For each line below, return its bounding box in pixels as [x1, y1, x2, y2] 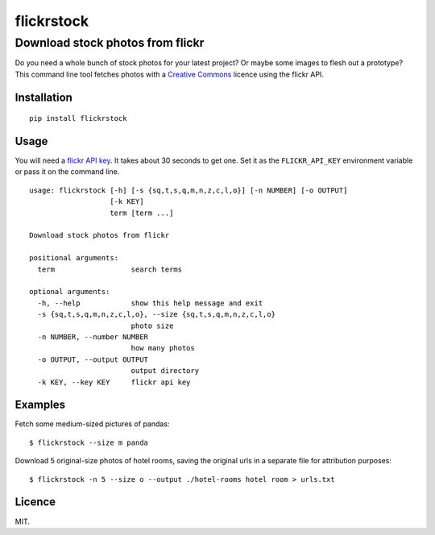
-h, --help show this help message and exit [37, 298, 263, 308]
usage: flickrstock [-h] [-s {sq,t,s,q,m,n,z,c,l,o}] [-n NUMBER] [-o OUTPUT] [29, 185, 348, 195]
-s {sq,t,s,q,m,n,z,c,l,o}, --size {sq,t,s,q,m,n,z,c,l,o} [37, 310, 275, 319]
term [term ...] [110, 208, 174, 218]
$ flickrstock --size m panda [29, 438, 149, 447]
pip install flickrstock [29, 114, 127, 123]
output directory [130, 367, 200, 375]
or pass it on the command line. [14, 167, 120, 176]
